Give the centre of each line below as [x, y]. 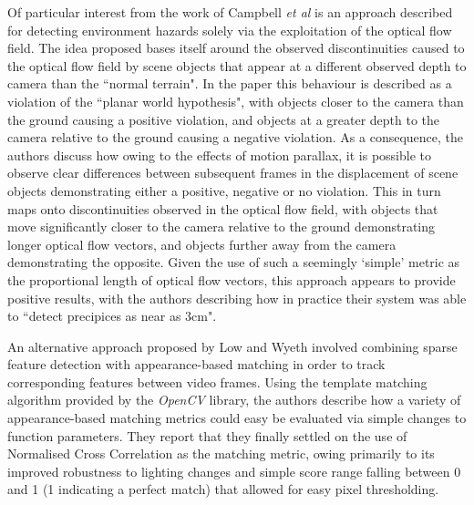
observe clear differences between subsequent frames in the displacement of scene [233, 173]
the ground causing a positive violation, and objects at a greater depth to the [224, 119]
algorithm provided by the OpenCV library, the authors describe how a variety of [234, 400]
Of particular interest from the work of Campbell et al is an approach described [230, 12]
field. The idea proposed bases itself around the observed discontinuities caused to [236, 48]
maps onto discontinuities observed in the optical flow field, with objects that [223, 208]
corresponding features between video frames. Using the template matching [217, 381]
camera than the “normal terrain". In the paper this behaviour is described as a [230, 83]
